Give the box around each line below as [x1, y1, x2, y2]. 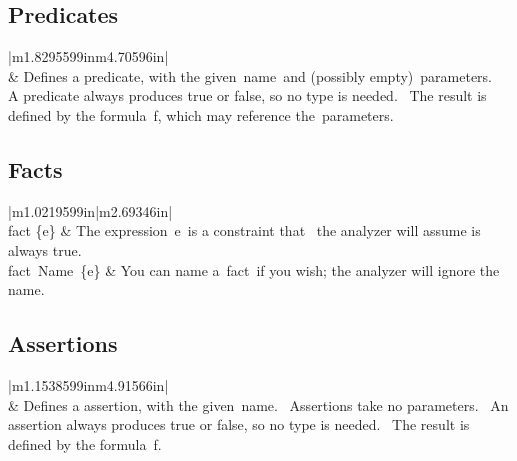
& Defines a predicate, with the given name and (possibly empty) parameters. [8, 65, 493, 86]
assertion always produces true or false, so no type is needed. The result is [8, 414, 470, 435]
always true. [8, 239, 82, 260]
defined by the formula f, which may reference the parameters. [8, 104, 394, 125]
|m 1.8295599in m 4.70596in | [8, 46, 169, 67]
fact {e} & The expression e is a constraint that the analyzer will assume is [8, 220, 481, 241]
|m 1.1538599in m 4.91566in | [8, 374, 169, 395]
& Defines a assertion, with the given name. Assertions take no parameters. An [8, 394, 509, 415]
